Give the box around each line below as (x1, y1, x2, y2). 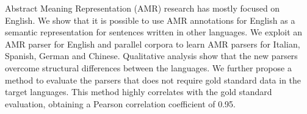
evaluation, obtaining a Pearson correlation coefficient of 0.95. (5, 97, 236, 110)
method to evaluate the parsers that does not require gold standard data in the (5, 73, 302, 86)
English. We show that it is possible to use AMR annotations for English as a (5, 13, 295, 26)
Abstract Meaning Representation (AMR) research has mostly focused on (5, 2, 280, 14)
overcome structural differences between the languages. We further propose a (5, 61, 292, 74)
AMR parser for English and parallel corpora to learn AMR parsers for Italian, (5, 37, 300, 50)
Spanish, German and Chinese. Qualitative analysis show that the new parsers (5, 49, 298, 62)
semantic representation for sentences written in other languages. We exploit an (5, 26, 303, 38)
